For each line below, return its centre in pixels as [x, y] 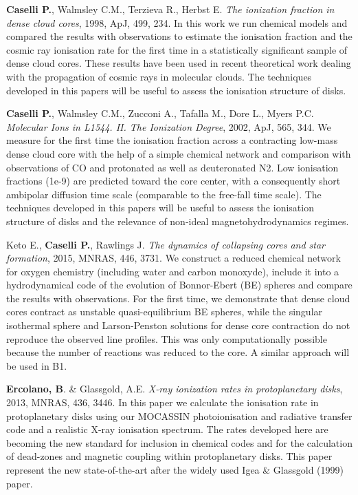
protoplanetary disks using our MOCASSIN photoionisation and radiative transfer [179, 415]
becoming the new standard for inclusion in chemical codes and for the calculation [179, 442]
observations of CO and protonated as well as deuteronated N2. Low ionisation [172, 167]
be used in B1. [37, 365]
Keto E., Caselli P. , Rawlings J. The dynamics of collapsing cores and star [166, 244]
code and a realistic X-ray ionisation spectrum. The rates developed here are [167, 429]
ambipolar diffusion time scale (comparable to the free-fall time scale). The [164, 194]
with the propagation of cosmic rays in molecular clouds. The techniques [159, 76]
